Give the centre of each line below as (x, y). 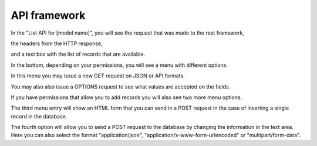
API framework (48, 15)
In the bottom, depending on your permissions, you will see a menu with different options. (119, 65)
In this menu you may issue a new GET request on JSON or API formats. (98, 76)
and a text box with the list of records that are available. (78, 54)
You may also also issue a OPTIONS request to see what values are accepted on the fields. (121, 86)
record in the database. (39, 116)
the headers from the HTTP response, (57, 43)
